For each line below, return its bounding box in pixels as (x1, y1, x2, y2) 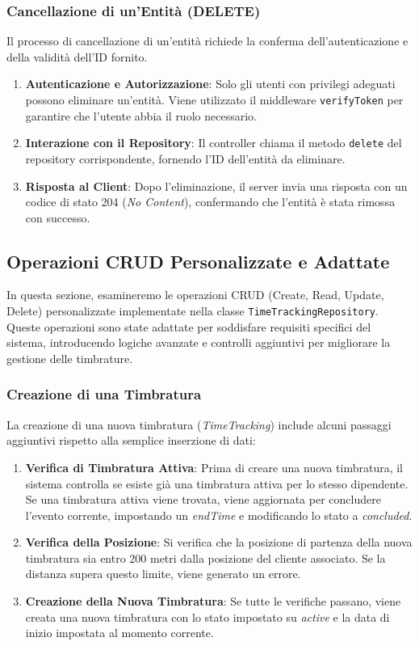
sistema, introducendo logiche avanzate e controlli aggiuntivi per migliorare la (6, 334, 391, 351)
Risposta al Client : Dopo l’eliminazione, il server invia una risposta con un (25, 177, 408, 194)
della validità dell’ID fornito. (6, 48, 148, 65)
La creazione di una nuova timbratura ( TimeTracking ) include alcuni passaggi (6, 416, 392, 433)
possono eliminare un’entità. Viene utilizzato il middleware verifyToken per (25, 91, 404, 108)
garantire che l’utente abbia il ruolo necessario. (25, 107, 257, 124)
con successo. (25, 209, 90, 226)
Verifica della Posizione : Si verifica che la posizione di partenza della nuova (25, 534, 413, 551)
